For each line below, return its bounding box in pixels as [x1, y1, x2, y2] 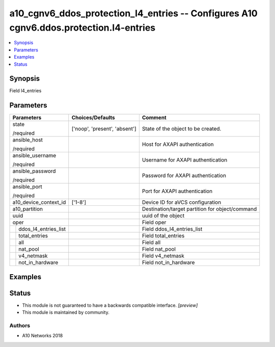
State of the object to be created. [142, 125, 222, 132]
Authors [9, 322, 31, 329]
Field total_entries [142, 232, 185, 239]
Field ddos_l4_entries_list [142, 226, 203, 233]
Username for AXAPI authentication [142, 156, 228, 164]
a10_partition [12, 205, 43, 212]
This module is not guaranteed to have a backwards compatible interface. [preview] [22, 302, 198, 308]
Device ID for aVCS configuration [142, 199, 222, 206]
